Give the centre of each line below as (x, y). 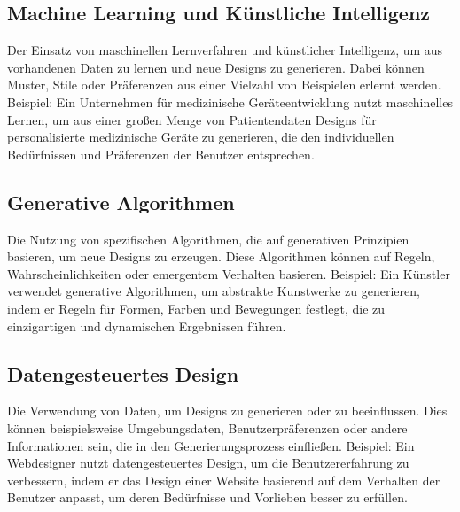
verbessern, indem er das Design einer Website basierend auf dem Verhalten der (224, 480)
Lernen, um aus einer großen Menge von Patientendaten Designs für (192, 119)
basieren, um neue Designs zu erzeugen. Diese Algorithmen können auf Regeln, (221, 256)
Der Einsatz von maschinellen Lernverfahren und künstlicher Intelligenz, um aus (225, 50)
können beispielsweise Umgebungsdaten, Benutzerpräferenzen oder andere (207, 427)
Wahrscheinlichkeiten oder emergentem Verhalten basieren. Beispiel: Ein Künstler (229, 273)
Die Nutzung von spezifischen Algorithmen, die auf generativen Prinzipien (208, 239)
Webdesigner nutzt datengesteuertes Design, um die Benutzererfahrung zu (208, 463)
